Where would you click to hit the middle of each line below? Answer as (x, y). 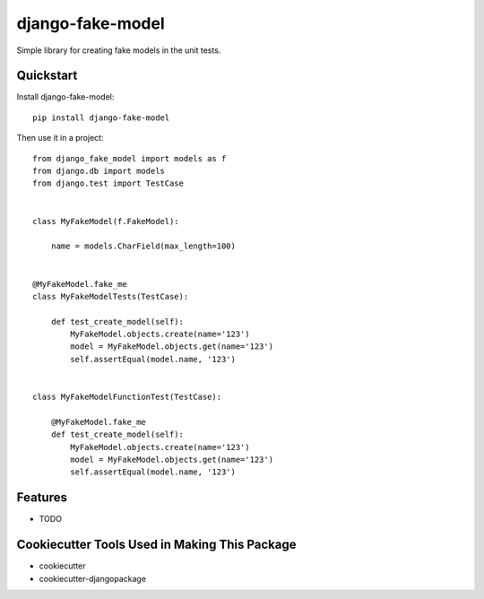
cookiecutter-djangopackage (93, 578)
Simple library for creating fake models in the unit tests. (119, 50)
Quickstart (47, 76)
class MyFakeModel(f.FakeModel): (106, 221)
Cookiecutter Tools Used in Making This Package (156, 545)
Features (42, 498)
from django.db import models (99, 171)
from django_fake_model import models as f (130, 158)
